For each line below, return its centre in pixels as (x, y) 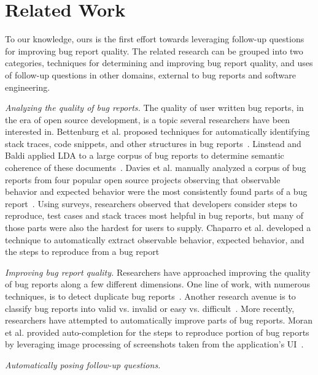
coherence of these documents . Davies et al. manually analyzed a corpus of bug (156, 168)
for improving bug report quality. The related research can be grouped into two (154, 51)
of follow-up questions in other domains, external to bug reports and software (150, 74)
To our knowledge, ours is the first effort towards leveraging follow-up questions (155, 39)
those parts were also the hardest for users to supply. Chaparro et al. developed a (158, 228)
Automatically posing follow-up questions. (83, 364)
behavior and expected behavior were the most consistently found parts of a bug (156, 191)
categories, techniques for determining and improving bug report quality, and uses (159, 63)
